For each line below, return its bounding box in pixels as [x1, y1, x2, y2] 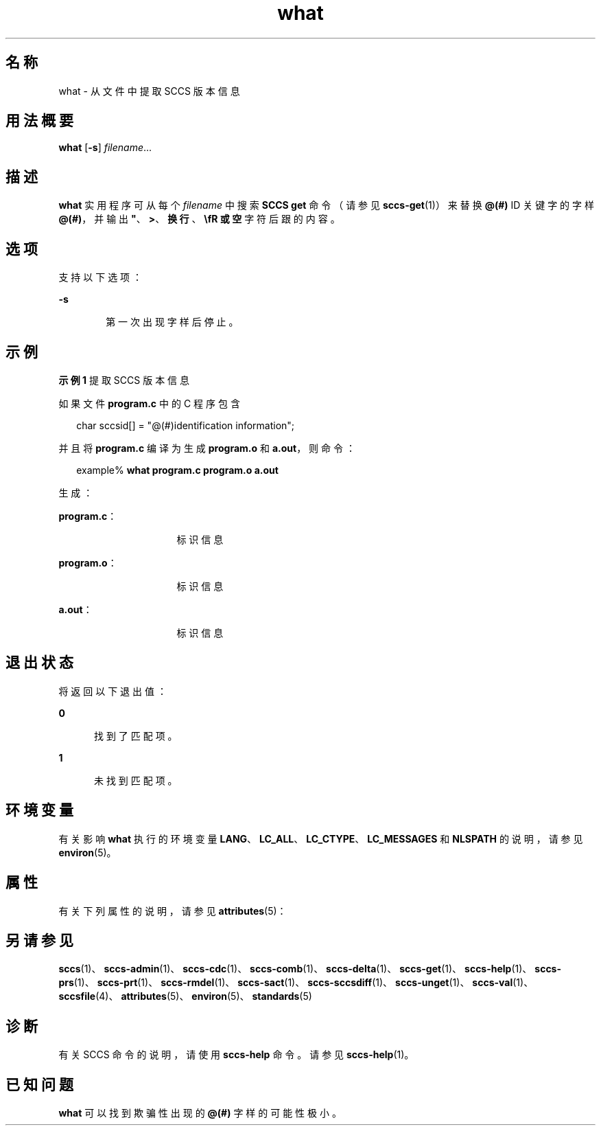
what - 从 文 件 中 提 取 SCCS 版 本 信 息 [58, 84, 240, 97]
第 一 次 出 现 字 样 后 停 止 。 [106, 316, 239, 328]
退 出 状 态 [5, 654, 73, 672]
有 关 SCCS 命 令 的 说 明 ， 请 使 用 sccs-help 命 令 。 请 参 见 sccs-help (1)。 [58, 1049, 414, 1061]
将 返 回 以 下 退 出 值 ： [58, 685, 167, 697]
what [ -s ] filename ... [58, 141, 152, 154]
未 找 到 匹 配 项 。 [94, 774, 178, 786]
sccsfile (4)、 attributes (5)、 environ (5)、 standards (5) [58, 990, 312, 1003]
